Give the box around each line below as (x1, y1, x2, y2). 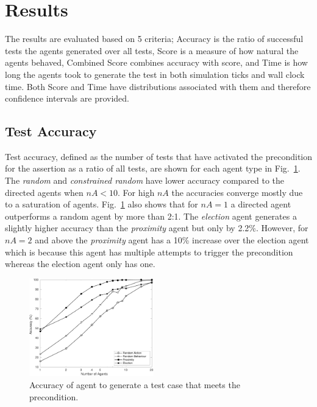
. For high (118, 186, 155, 198)
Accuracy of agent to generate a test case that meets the (29, 378, 240, 391)
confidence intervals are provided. (5, 92, 129, 105)
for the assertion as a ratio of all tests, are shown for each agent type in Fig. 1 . (5, 162, 301, 175)
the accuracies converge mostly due (171, 186, 303, 198)
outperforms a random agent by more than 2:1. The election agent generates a (5, 209, 297, 222)
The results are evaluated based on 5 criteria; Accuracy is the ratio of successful (5, 32, 304, 45)
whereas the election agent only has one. (5, 257, 155, 270)
